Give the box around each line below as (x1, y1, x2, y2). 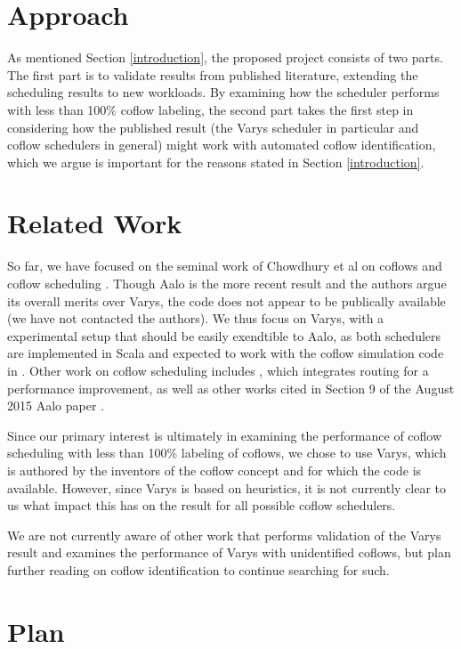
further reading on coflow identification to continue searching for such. (7, 560, 390, 579)
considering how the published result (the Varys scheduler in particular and (7, 118, 419, 136)
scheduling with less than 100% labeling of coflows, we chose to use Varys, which (7, 443, 447, 462)
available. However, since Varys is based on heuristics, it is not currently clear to (7, 478, 447, 497)
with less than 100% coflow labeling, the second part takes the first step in (7, 100, 414, 118)
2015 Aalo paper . (7, 396, 104, 415)
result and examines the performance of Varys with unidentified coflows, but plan (7, 543, 451, 562)
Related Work (7, 205, 182, 241)
